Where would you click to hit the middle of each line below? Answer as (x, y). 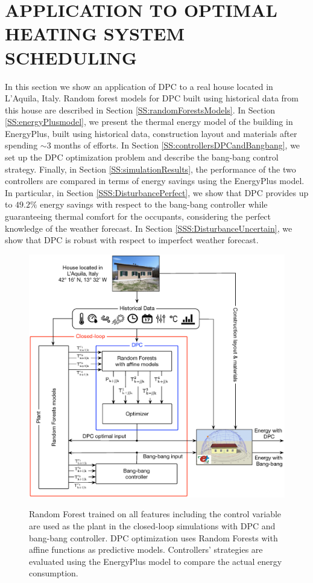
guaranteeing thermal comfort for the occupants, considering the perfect (138, 216)
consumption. (54, 573)
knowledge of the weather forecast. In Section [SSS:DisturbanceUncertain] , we (149, 228)
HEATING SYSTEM (95, 33)
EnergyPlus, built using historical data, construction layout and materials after (151, 133)
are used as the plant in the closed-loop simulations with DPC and (152, 526)
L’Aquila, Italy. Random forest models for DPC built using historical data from (152, 98)
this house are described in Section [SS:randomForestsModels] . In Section (140, 110)
